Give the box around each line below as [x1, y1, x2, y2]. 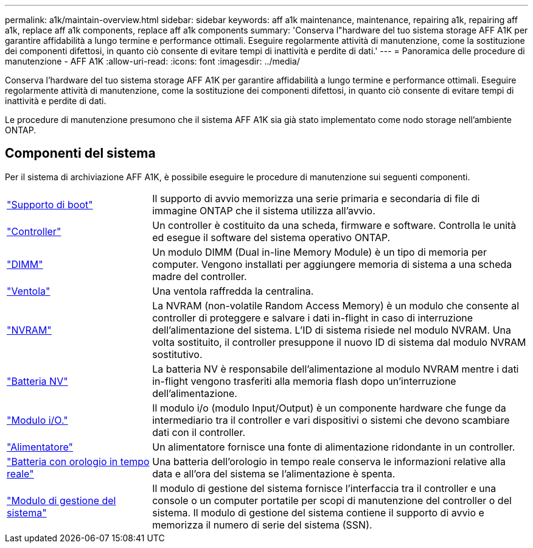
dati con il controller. [152, 426, 246, 438]
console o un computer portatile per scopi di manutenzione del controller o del [152, 494, 512, 507]
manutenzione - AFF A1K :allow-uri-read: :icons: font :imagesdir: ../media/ [5, 56, 300, 66]
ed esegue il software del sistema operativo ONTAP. [152, 231, 391, 244]
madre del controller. [152, 270, 247, 283]
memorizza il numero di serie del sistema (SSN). [152, 518, 372, 531]
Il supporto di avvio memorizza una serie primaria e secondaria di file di [152, 192, 480, 205]
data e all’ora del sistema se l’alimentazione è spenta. [152, 467, 395, 480]
